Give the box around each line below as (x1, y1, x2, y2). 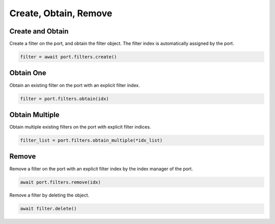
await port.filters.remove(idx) (20, 179, 101, 185)
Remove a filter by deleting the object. (9, 192, 90, 198)
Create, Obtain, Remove (9, 8, 113, 19)
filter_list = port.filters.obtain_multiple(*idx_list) (20, 138, 163, 143)
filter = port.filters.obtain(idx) (20, 95, 109, 102)
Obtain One (9, 69, 46, 77)
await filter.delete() (20, 206, 77, 212)
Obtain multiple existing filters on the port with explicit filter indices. (9, 124, 151, 130)
